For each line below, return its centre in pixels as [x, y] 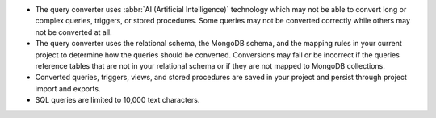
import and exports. [68, 88]
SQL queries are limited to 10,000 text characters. [117, 100]
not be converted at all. [73, 32]
